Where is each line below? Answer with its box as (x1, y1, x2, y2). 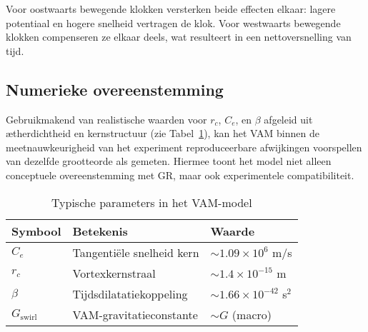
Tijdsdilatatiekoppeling (72, 285, 188, 302)
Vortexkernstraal (72, 264, 156, 281)
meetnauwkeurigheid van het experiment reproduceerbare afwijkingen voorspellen (6, 139, 362, 154)
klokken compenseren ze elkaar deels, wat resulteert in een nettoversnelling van (6, 29, 352, 44)
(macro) (232, 306, 272, 323)
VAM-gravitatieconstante (72, 306, 198, 323)
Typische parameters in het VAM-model (51, 193, 252, 211)
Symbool (11, 222, 61, 239)
